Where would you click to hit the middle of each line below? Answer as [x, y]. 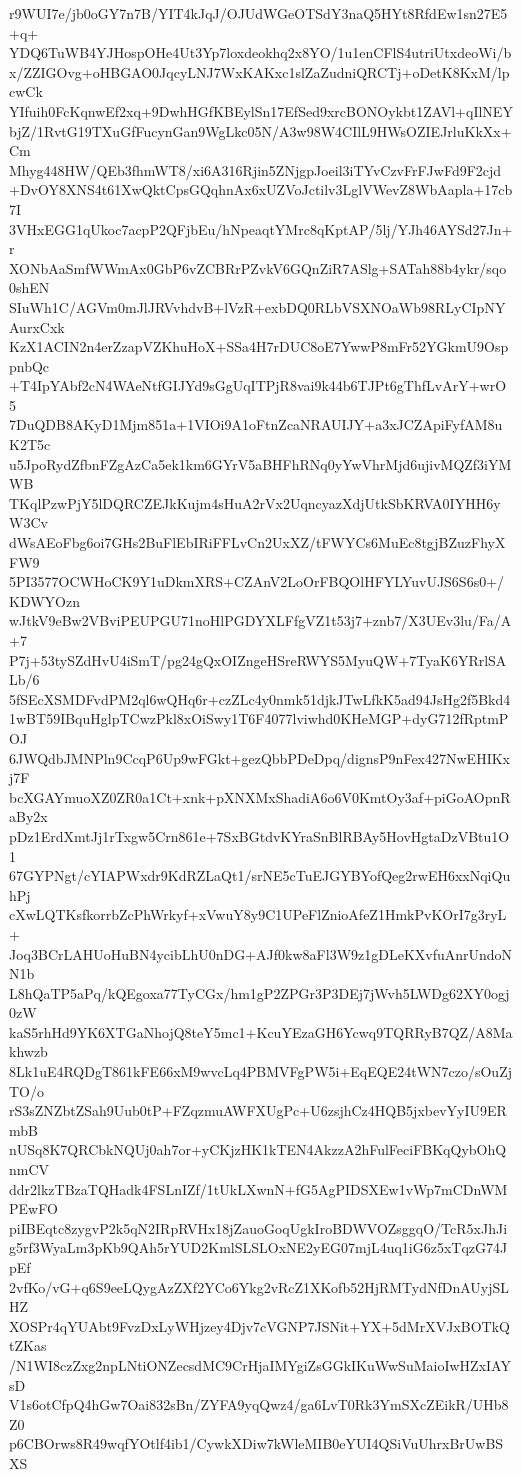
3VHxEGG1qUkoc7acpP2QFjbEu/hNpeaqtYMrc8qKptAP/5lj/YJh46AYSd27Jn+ [261, 228]
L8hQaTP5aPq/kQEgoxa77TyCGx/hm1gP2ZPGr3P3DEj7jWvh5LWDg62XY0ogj [259, 992]
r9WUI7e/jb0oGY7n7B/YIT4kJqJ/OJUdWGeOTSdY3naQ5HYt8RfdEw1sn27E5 [258, 13]
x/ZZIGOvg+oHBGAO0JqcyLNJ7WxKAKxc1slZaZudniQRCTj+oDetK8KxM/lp [259, 71]
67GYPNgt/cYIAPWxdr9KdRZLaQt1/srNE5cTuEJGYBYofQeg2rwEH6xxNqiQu [260, 875]
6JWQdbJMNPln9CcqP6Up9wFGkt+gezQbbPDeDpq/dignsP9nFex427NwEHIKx [259, 757]
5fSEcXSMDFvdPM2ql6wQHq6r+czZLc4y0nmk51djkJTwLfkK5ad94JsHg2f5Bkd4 [260, 698]
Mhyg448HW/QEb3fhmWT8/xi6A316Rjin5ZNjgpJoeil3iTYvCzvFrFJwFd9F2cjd [255, 169]
